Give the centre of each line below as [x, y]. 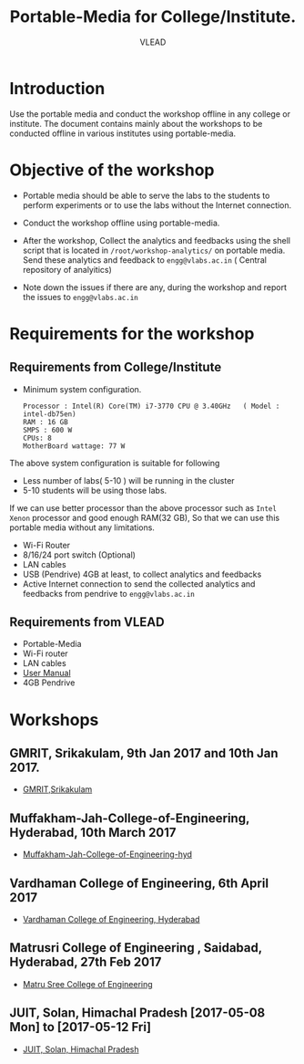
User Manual [46, 673]
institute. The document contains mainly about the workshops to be [136, 123]
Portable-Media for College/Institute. [153, 17]
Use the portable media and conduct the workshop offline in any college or [150, 114]
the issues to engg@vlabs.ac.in [81, 297]
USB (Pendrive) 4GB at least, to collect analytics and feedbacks [142, 574]
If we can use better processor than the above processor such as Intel [143, 507]
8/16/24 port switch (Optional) [79, 555]
